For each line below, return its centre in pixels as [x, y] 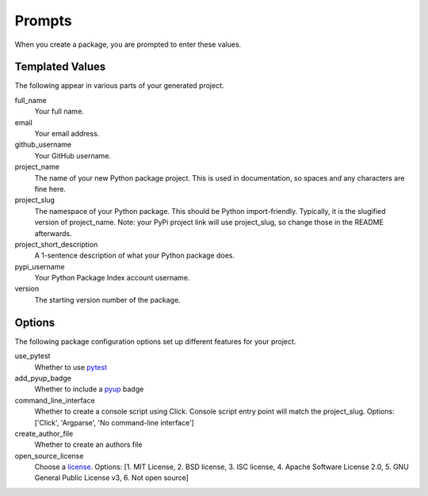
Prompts [43, 21]
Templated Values [60, 67]
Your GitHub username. [73, 155]
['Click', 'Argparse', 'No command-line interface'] [114, 422]
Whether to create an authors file [88, 444]
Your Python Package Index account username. [112, 278]
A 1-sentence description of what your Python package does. [135, 256]
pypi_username [40, 266]
